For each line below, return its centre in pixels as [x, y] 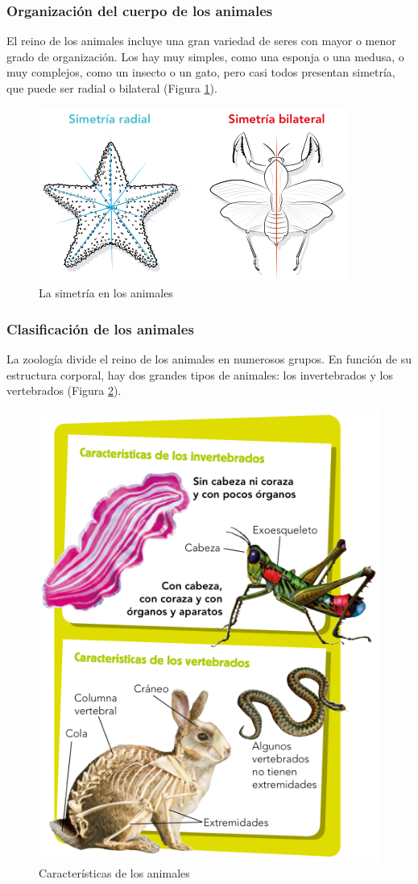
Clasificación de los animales [100, 328]
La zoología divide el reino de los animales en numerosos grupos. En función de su [209, 359]
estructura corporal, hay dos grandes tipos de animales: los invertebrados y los [200, 374]
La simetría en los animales [106, 293]
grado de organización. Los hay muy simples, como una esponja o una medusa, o [205, 56]
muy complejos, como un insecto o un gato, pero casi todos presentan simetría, [201, 72]
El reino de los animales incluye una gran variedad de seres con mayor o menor [201, 41]
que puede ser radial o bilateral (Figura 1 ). [112, 88]
